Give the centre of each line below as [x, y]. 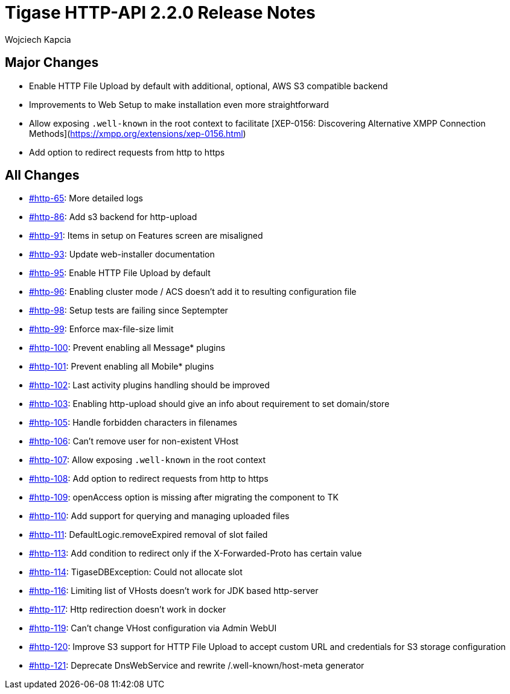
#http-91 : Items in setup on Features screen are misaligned [146, 236]
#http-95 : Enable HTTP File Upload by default [120, 273]
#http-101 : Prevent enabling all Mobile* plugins [122, 367]
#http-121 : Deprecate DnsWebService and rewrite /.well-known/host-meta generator [197, 666]
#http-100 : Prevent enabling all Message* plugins [127, 348]
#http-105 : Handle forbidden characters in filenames [133, 423]
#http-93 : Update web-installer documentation [122, 254]
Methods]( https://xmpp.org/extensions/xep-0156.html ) [138, 133]
